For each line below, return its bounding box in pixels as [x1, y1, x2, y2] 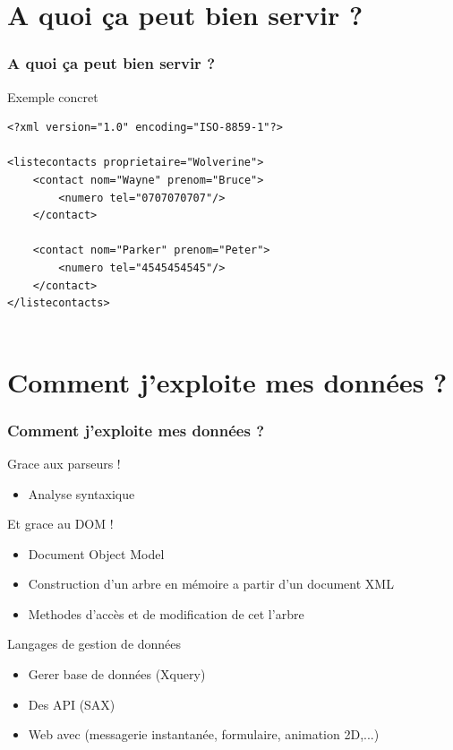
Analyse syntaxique [28, 484, 135, 503]
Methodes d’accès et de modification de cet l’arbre [28, 604, 304, 623]
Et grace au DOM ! [7, 514, 114, 533]
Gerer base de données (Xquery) [28, 665, 206, 684]
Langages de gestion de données [7, 634, 182, 653]
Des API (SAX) [28, 694, 115, 713]
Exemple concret [7, 87, 98, 106]
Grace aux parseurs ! [7, 453, 121, 472]
